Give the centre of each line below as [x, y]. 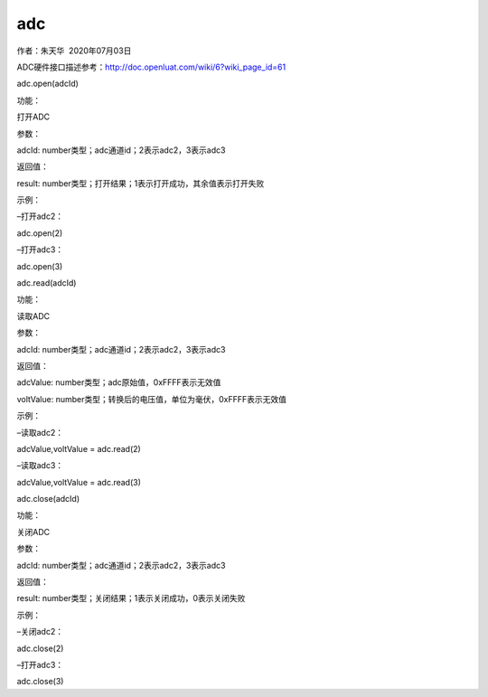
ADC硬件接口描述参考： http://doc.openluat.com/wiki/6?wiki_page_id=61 [151, 67]
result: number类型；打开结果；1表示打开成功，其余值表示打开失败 [141, 183]
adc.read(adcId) [47, 283]
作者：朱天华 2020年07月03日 [74, 51]
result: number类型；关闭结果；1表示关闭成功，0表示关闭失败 [131, 598]
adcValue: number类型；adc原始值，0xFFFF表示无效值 [119, 382]
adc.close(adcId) [48, 499]
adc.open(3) [40, 266]
